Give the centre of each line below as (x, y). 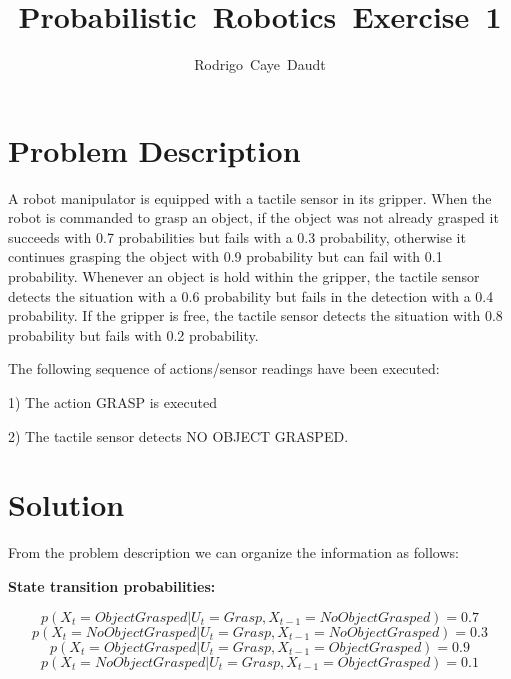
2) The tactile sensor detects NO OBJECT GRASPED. (178, 435)
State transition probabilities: (112, 585)
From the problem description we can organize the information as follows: (233, 552)
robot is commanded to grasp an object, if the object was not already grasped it (253, 217)
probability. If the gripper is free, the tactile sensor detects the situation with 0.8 (255, 315)
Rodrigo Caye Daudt (260, 64)
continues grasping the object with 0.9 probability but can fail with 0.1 (225, 256)
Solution (66, 504)
